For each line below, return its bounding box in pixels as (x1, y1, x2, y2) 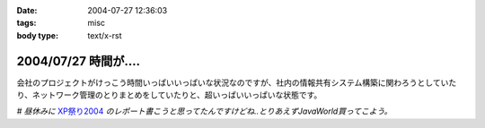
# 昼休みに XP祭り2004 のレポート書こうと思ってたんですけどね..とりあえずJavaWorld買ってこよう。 (16, 106, 392, 116)
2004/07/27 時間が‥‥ (16, 54, 141, 69)
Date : (16, 5, 38, 15)
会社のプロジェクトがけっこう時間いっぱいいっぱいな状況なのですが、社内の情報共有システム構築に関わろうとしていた (16, 77, 457, 88)
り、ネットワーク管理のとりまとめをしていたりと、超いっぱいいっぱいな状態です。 (16, 90, 322, 100)
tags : (16, 18, 37, 29)
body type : (16, 30, 58, 40)
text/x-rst (87, 30, 122, 40)
